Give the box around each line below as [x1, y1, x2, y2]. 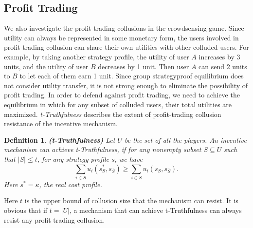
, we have [114, 153, 143, 164]
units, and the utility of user [4, 61, 89, 71]
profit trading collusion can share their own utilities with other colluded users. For [4, 42, 249, 52]
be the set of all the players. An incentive [124, 134, 247, 145]
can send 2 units [199, 61, 247, 71]
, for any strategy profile [37, 153, 109, 164]
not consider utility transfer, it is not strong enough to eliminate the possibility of [4, 80, 248, 90]
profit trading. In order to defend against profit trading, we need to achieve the [4, 90, 240, 100]
